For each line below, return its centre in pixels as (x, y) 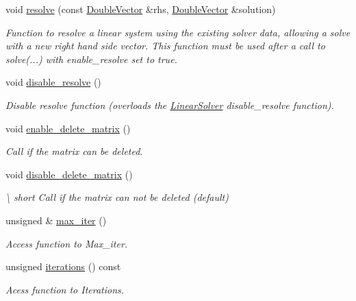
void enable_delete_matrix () (68, 128)
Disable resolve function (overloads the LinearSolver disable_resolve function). (170, 105)
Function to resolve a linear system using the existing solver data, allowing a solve (178, 32)
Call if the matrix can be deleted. (74, 151)
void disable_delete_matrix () (69, 174)
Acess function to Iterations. (65, 289)
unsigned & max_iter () (56, 220)
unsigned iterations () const (63, 266)
